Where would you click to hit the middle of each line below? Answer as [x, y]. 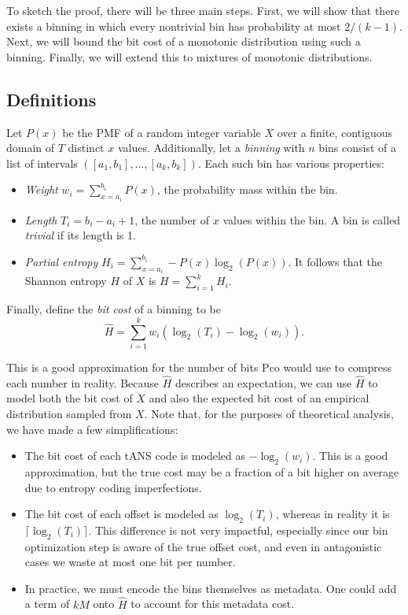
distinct [86, 148]
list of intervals [42, 163]
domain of [31, 148]
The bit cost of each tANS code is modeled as [135, 456]
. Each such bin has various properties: [291, 163]
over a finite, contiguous [335, 132]
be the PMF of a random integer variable [162, 132]
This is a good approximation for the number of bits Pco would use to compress [199, 367]
